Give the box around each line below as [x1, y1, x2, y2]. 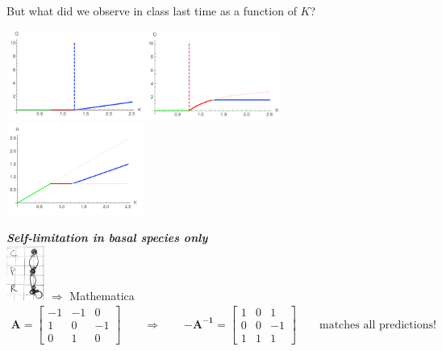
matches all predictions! [319, 319, 436, 331]
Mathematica [69, 286, 135, 303]
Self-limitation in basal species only [6, 229, 208, 246]
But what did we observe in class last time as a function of [6, 2, 297, 19]
